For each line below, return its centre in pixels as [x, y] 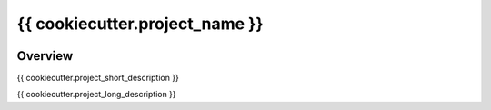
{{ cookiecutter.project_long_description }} [96, 95]
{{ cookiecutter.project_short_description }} [98, 78]
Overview [45, 56]
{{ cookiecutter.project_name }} [140, 24]
